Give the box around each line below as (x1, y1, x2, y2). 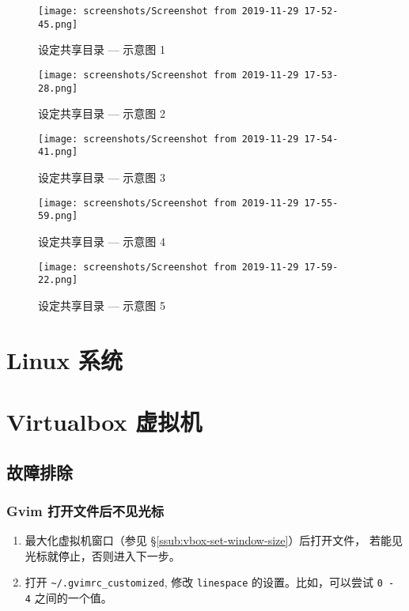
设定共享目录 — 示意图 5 (38, 296, 165, 313)
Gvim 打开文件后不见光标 (6, 500, 165, 520)
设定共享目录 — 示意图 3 (38, 169, 165, 186)
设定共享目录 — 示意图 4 (38, 233, 165, 250)
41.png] (38, 146, 78, 158)
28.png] (38, 82, 78, 94)
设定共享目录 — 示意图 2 (38, 105, 165, 122)
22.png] (38, 274, 78, 286)
